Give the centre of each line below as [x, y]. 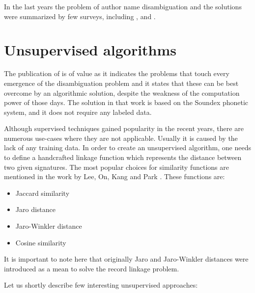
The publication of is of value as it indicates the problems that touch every [117, 73]
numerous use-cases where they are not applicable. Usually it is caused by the [121, 138]
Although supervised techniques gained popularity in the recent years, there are [124, 128]
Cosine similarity [41, 242]
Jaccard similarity [42, 193]
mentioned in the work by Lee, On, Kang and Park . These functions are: [114, 176]
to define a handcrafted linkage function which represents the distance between [123, 157]
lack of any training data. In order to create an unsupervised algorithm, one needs [127, 147]
